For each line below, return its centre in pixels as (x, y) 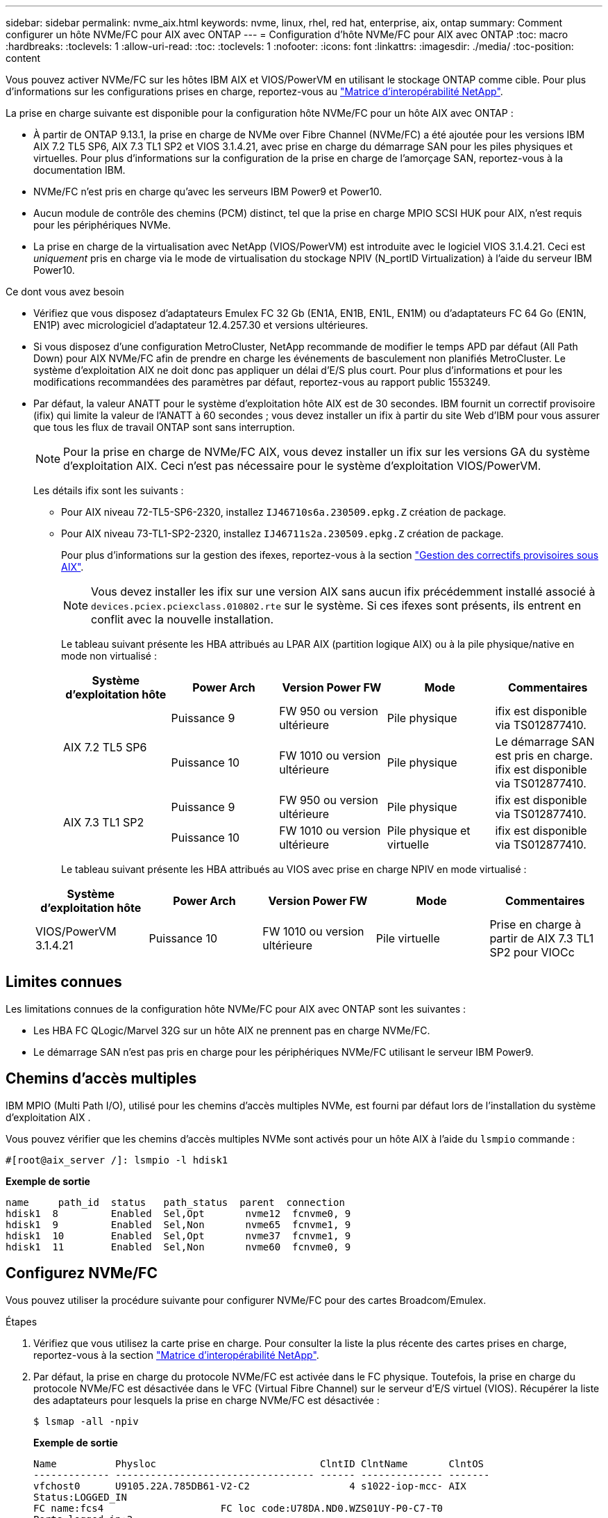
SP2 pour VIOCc (532, 952)
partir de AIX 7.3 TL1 (542, 938)
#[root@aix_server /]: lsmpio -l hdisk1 (117, 1160)
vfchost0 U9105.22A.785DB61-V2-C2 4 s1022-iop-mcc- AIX (250, 1486)
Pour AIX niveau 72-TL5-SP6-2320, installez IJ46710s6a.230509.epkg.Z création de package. (284, 512)
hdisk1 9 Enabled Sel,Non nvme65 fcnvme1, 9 (178, 1224)
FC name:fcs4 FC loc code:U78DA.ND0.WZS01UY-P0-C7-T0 (238, 1508)
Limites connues (64, 982)
